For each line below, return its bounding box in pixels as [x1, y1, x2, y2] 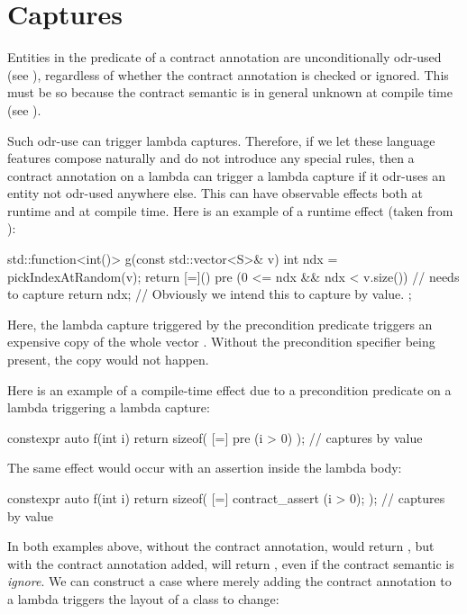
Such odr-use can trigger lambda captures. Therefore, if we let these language [7, 131, 435, 149]
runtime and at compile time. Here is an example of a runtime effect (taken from [7, 201, 453, 220]
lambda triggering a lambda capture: [7, 398, 210, 417]
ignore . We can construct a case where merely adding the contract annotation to [7, 572, 452, 591]
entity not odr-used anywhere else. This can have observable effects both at [7, 184, 423, 203]
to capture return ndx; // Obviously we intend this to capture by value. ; [7, 284, 412, 303]
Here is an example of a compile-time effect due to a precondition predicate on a [7, 380, 452, 399]
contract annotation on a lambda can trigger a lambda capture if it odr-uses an [7, 166, 446, 185]
